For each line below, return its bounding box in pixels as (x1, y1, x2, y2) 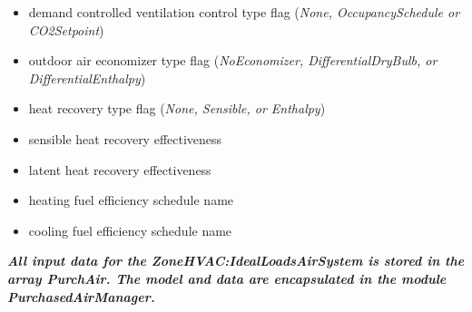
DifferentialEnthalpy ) (28, 68, 146, 87)
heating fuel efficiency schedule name (28, 190, 234, 210)
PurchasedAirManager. (7, 287, 155, 306)
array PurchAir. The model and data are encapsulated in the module (7, 268, 447, 288)
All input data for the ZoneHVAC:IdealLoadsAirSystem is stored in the (7, 251, 465, 270)
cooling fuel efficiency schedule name (28, 220, 232, 239)
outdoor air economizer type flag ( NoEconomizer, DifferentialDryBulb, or (28, 51, 438, 70)
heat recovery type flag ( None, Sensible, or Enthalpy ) (28, 99, 326, 118)
